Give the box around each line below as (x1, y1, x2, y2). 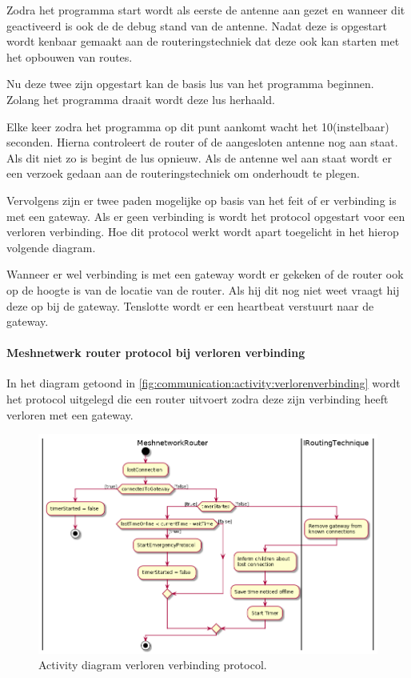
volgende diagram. (6, 239, 96, 255)
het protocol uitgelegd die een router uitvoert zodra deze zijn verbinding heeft (6, 391, 389, 407)
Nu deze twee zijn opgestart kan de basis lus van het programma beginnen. (6, 75, 374, 92)
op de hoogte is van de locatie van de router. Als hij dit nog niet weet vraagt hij (6, 281, 400, 298)
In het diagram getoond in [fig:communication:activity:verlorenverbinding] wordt (6, 375, 401, 391)
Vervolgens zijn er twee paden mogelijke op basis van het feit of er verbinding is (6, 191, 397, 208)
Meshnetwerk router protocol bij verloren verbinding (6, 344, 305, 361)
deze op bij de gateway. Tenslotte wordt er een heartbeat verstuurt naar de (6, 297, 374, 314)
